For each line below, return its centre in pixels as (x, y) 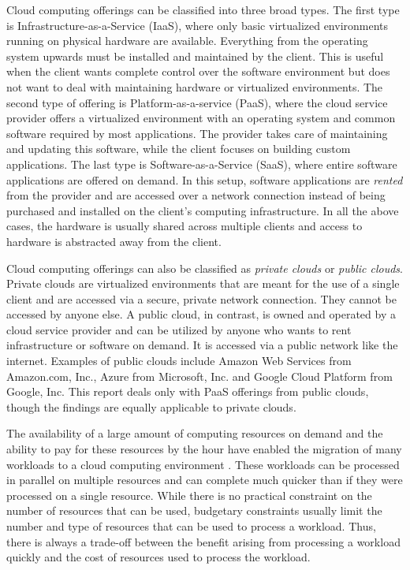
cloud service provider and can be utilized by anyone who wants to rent (179, 329)
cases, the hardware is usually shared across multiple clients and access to (184, 226)
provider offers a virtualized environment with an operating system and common (201, 118)
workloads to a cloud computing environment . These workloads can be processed (203, 464)
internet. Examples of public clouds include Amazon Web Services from (179, 361)
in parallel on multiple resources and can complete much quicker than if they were (205, 480)
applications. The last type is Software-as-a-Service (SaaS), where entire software (202, 164)
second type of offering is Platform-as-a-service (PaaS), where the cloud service (197, 102)
